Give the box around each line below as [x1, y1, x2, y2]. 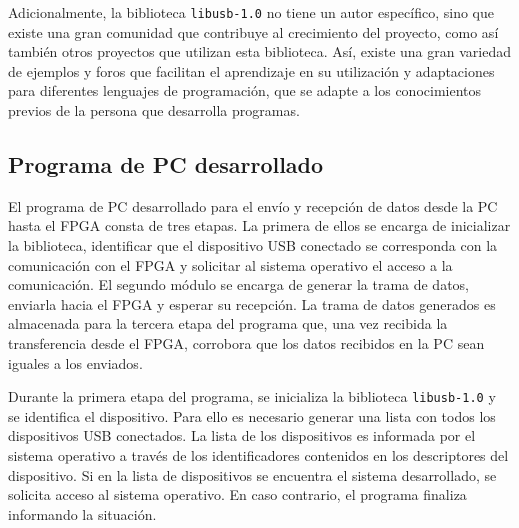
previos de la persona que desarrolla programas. [8, 100, 300, 121]
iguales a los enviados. [8, 352, 143, 373]
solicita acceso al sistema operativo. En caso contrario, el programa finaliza [8, 484, 467, 505]
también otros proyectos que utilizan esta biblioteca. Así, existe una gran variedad [8, 41, 511, 62]
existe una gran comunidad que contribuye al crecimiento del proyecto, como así [8, 21, 499, 42]
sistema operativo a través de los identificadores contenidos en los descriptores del [8, 445, 509, 466]
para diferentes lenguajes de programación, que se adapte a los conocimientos [8, 80, 482, 101]
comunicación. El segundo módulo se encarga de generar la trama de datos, [8, 274, 470, 295]
